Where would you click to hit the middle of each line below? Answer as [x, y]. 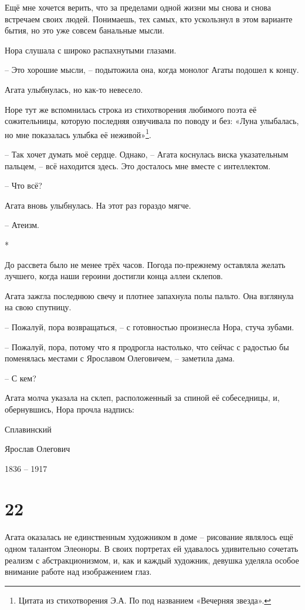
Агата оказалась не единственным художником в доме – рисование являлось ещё [149, 537]
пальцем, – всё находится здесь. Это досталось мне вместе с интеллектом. [138, 165]
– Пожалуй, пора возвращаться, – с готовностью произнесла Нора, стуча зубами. [150, 326]
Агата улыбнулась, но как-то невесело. [74, 89]
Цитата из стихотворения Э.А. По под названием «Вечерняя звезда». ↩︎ [145, 600]
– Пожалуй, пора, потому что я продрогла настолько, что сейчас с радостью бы [147, 346]
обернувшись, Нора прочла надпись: [70, 409]
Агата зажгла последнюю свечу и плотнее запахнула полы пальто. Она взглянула [149, 295]
